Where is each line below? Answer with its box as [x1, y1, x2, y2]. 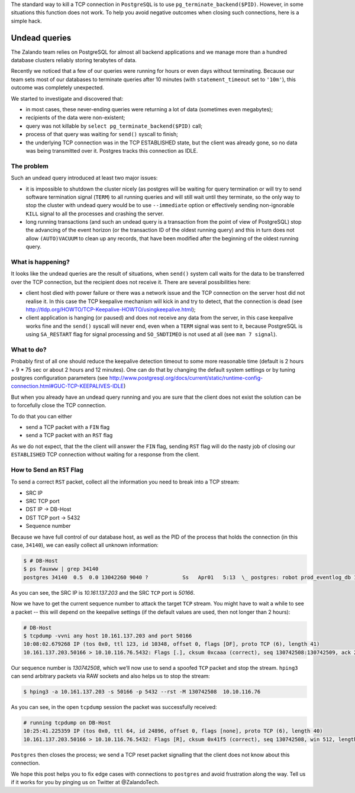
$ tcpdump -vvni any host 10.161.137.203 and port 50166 [23, 632, 192, 639]
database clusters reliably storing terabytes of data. [11, 57, 137, 64]
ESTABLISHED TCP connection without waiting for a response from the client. [11, 451, 200, 458]
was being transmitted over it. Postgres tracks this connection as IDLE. [25, 147, 198, 154]
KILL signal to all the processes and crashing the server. [25, 210, 164, 217]
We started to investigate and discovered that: [11, 95, 124, 102]
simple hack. [11, 17, 42, 24]
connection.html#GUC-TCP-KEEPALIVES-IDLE [11, 382, 124, 390]
